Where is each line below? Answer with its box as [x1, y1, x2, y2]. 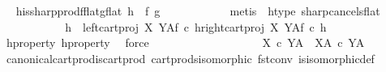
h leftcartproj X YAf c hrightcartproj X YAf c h [65, 18, 327, 35]
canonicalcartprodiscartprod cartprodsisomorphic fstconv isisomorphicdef [6, 49, 375, 66]
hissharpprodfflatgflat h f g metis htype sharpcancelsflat [15, 2, 380, 19]
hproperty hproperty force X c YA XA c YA [6, 34, 365, 51]
